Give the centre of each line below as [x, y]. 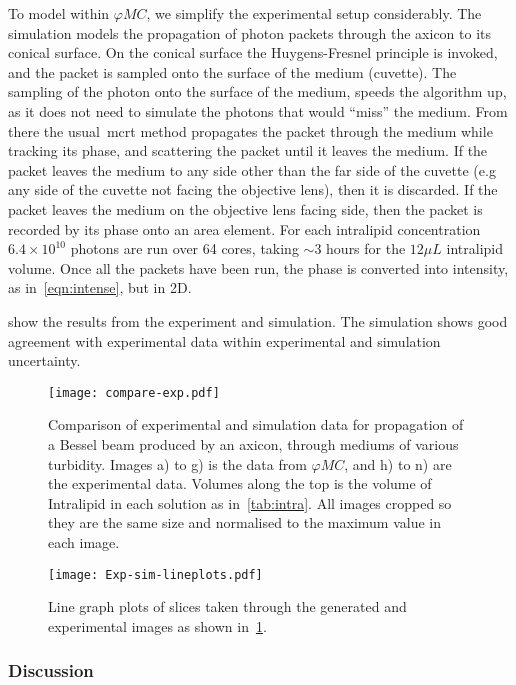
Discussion [51, 670]
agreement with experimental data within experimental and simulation [224, 340]
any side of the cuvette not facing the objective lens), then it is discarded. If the [253, 189]
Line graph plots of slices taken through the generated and [227, 606]
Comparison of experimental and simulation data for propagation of [256, 424]
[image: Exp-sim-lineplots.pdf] [155, 574]
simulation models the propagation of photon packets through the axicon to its [250, 32]
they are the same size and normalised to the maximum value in [245, 522]
